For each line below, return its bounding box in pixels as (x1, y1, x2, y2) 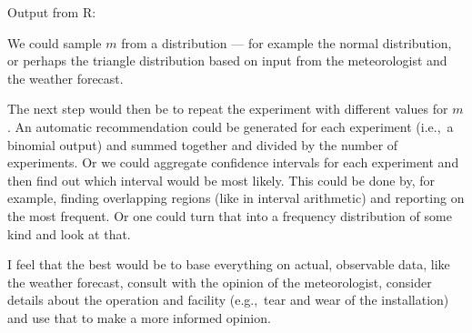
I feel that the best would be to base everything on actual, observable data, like (7, 255, 450, 274)
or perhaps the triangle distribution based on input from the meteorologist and (7, 51, 447, 70)
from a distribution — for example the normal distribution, (121, 33, 452, 52)
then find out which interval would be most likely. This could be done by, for (7, 170, 436, 189)
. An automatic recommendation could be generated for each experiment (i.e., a (7, 116, 454, 136)
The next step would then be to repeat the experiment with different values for (7, 99, 448, 118)
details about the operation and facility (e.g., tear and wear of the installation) (7, 290, 449, 309)
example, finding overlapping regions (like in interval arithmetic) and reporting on (7, 188, 465, 207)
